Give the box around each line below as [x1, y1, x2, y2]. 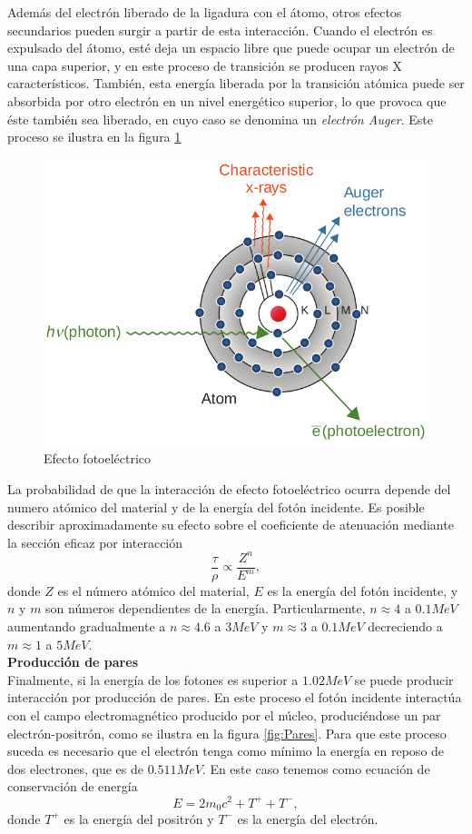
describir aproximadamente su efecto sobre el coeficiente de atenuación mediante [7, 515, 454, 534]
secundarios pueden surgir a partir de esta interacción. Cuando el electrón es [7, 20, 433, 39]
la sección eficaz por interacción [7, 532, 183, 551]
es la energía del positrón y [64, 809, 214, 828]
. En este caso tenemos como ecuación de [202, 759, 430, 778]
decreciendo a [368, 617, 443, 636]
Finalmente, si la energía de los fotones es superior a [7, 670, 299, 689]
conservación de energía [7, 777, 138, 796]
